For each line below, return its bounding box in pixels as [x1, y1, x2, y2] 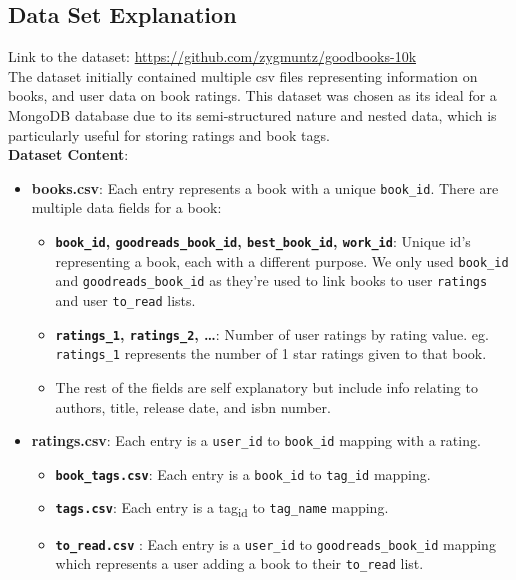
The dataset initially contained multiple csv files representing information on [8, 65, 478, 86]
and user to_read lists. [55, 289, 196, 310]
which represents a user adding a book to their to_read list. [55, 553, 424, 574]
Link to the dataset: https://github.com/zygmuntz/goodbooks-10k [8, 46, 417, 67]
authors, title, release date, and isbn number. [55, 396, 331, 417]
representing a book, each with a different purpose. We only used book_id [55, 250, 509, 271]
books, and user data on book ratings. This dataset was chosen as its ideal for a [8, 85, 497, 106]
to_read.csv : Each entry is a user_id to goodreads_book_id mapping [55, 533, 496, 554]
